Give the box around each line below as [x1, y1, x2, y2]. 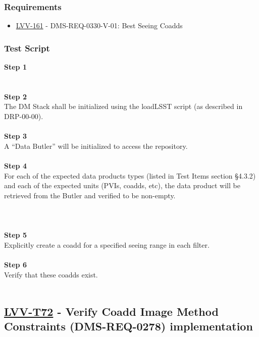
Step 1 [4, 62, 27, 72]
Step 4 [4, 160, 27, 171]
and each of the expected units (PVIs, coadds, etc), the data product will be [4, 180, 240, 191]
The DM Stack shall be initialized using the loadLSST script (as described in [4, 101, 243, 111]
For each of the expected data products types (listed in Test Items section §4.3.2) [4, 170, 256, 181]
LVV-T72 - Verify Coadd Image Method [4, 304, 219, 319]
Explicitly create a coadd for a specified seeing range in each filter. [4, 239, 210, 250]
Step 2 [4, 91, 27, 101]
